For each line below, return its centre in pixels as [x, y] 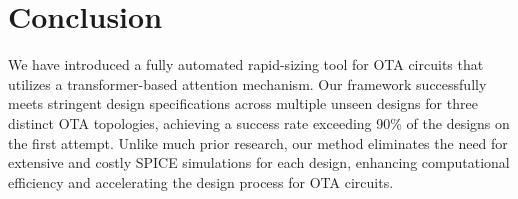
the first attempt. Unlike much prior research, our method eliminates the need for [258, 142]
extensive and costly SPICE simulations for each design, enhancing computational [259, 162]
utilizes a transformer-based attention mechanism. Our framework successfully [247, 83]
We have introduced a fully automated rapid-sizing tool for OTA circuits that [246, 64]
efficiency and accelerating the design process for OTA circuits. [201, 181]
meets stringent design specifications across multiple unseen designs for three [243, 103]
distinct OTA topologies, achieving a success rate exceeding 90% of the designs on [259, 122]
